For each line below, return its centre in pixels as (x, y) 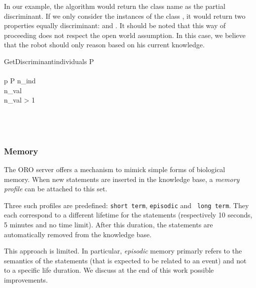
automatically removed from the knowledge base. (78, 234)
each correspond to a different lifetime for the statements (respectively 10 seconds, (128, 215)
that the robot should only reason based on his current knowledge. (104, 45)
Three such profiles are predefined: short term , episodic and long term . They (127, 205)
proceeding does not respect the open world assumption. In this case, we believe (125, 35)
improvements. (26, 279)
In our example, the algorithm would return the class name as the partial (115, 6)
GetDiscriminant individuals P (49, 61)
